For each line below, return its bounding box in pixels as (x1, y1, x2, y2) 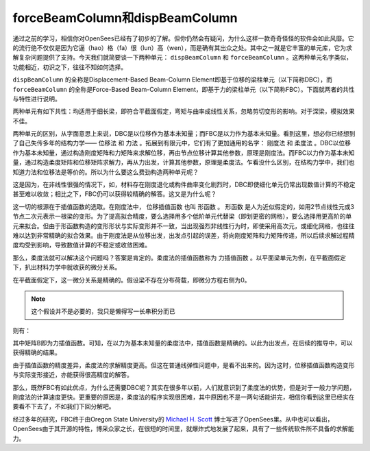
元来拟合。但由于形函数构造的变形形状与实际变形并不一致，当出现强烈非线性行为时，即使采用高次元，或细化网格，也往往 (12, 221, 355, 230)
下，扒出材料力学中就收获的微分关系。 (12, 263, 121, 271)
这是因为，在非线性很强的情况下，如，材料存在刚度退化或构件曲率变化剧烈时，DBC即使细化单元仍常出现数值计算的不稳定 (12, 180, 356, 188)
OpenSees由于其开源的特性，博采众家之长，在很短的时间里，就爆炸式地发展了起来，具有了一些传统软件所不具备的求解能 (12, 425, 354, 433)
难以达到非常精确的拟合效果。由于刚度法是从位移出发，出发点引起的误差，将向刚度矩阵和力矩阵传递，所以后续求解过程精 (12, 231, 355, 239)
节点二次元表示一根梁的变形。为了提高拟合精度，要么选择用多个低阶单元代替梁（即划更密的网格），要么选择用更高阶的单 (12, 212, 352, 221)
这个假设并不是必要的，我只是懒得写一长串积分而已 (31, 307, 175, 315)
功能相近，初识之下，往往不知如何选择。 (12, 62, 127, 71)
